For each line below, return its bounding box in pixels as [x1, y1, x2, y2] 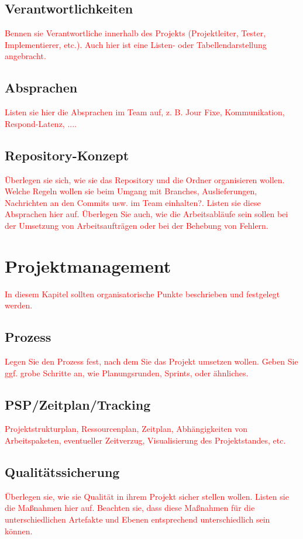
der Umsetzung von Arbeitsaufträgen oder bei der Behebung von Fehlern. [5, 219, 268, 231]
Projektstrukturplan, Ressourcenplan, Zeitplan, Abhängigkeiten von [5, 423, 248, 435]
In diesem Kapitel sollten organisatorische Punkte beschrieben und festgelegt [5, 287, 280, 300]
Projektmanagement [5, 253, 171, 277]
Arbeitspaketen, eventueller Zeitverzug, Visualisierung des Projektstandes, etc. [5, 434, 286, 447]
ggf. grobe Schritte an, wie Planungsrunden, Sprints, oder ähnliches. [5, 366, 249, 379]
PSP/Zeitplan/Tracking [5, 395, 151, 413]
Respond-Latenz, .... [5, 117, 77, 129]
